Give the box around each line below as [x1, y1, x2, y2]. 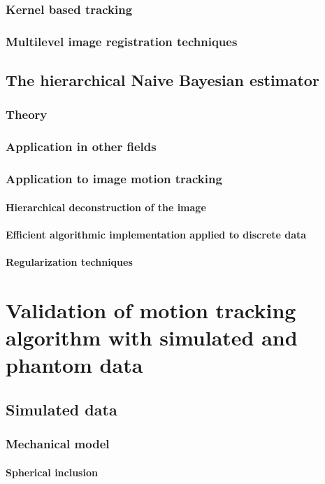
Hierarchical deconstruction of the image [6, 199, 206, 214]
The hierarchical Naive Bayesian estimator [6, 69, 319, 91]
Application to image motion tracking [6, 170, 222, 187]
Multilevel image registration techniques [6, 32, 238, 50]
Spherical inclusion [6, 464, 98, 479]
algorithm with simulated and [6, 322, 298, 351]
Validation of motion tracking [6, 295, 296, 324]
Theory [6, 106, 48, 123]
